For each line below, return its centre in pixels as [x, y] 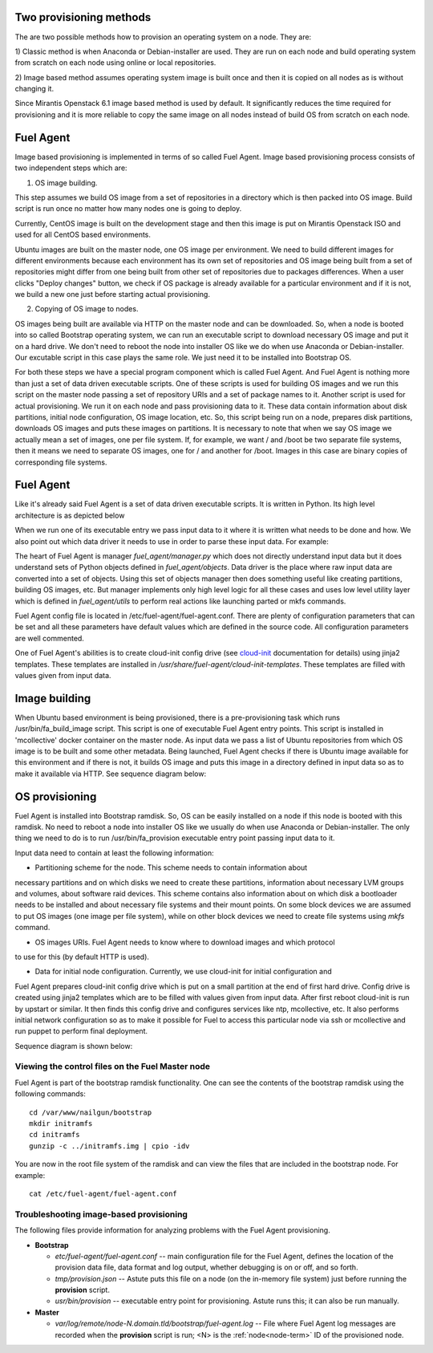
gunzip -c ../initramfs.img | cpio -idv [109, 1146]
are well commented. [49, 638]
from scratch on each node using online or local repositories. [115, 63]
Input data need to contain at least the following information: [114, 853]
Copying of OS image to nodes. [87, 309]
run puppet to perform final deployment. [81, 1031]
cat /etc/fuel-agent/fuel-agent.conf [103, 1193]
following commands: [50, 1094]
